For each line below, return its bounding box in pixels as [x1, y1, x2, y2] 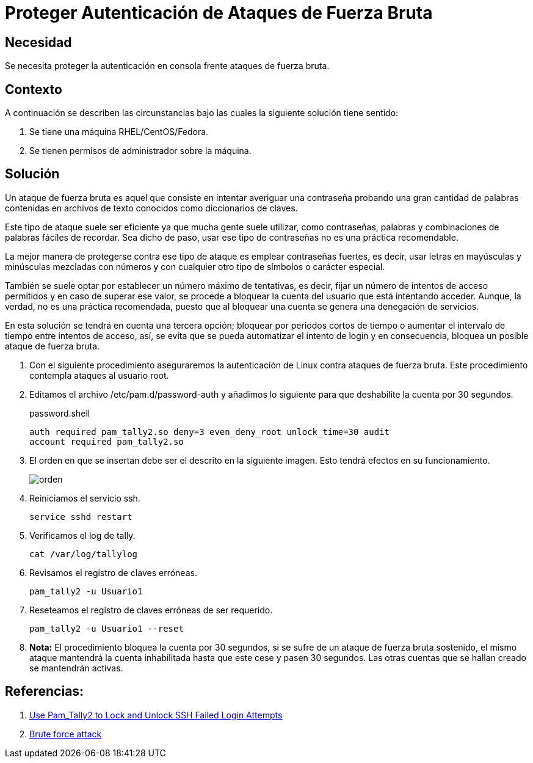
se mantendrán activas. [29, 662, 123, 673]
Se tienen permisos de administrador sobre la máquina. [29, 145, 252, 156]
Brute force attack [29, 728, 102, 739]
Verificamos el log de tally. [29, 530, 136, 541]
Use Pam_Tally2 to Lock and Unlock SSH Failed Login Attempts [29, 709, 283, 720]
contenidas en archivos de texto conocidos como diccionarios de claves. [5, 202, 298, 213]
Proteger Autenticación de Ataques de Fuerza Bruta [5, 2, 433, 23]
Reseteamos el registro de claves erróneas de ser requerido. [29, 604, 273, 615]
